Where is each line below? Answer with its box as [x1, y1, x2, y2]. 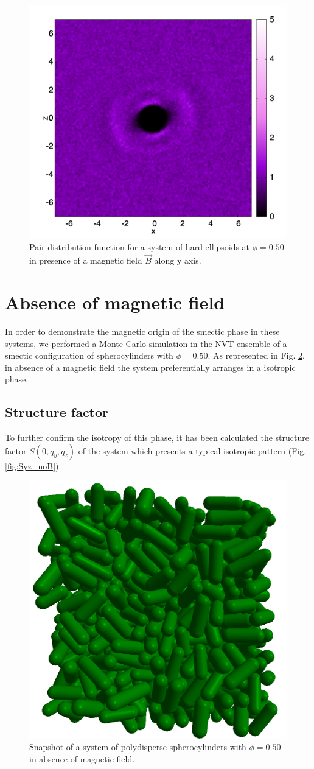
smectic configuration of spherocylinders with [5, 349, 173, 362]
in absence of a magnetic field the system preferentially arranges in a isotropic [5, 360, 296, 373]
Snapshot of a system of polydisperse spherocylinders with [29, 740, 246, 753]
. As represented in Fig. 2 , [208, 349, 305, 362]
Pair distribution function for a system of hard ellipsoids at [29, 241, 250, 253]
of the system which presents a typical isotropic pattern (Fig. [78, 444, 307, 457]
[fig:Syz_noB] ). [5, 459, 61, 472]
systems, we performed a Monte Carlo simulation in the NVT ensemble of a [5, 337, 287, 349]
